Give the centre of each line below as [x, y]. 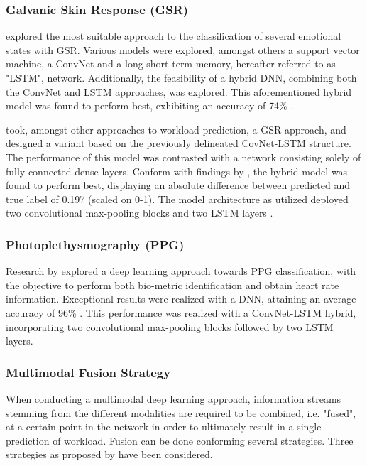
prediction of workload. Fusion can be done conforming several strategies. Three [180, 440]
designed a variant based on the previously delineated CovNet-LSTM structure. [179, 143]
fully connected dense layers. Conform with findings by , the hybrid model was [177, 171]
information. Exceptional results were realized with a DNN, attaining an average [181, 299]
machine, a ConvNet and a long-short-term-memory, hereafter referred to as [171, 64]
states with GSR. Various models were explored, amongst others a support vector [183, 49]
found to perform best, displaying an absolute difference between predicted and [178, 185]
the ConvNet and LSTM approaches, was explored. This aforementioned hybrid [179, 91]
